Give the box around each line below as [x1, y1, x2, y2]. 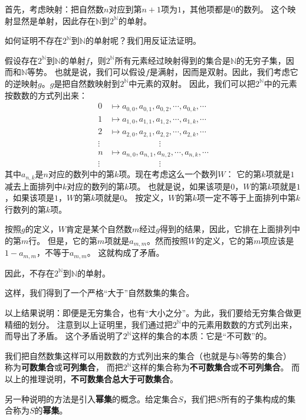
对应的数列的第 [67, 180, 125, 192]
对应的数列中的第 [48, 168, 114, 180]
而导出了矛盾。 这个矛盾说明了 [5, 330, 123, 342]
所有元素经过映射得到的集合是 [114, 54, 231, 66]
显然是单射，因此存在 [12, 14, 96, 27]
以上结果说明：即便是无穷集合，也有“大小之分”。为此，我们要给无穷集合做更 [5, 307, 302, 319]
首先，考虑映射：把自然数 [5, 3, 104, 15]
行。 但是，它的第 [28, 234, 97, 246]
